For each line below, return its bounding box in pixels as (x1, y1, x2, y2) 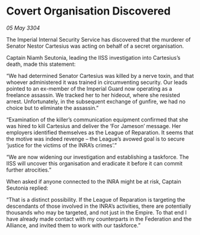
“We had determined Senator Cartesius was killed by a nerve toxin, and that (6, 72, 194, 79)
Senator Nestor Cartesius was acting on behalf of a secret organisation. (6, 42, 184, 50)
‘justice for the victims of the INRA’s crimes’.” (6, 141, 117, 149)
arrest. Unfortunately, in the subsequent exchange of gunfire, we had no (6, 98, 186, 105)
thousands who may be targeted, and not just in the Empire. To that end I (6, 208, 187, 216)
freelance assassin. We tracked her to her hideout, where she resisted (6, 91, 181, 98)
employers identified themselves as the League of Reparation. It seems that (6, 129, 194, 136)
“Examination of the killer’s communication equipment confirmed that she (6, 116, 189, 123)
